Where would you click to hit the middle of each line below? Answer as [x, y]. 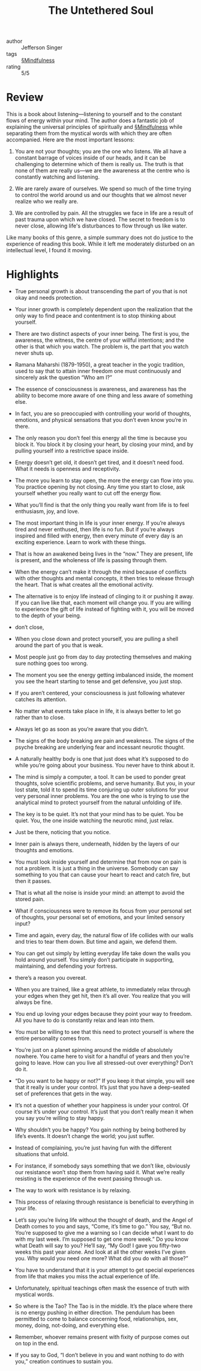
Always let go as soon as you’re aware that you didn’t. [82, 729]
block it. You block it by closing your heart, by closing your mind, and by [104, 444]
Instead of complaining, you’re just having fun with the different [93, 1148]
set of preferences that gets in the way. [63, 1094]
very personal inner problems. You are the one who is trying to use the [102, 796]
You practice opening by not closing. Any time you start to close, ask [100, 487]
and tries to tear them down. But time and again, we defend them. [96, 942]
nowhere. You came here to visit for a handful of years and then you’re [102, 1056]
